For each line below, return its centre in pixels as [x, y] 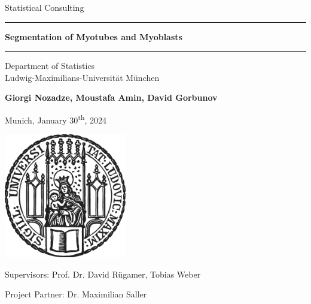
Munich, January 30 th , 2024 [56, 119]
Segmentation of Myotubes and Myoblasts [94, 36]
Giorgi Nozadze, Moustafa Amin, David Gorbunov [111, 97]
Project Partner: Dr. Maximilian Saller [76, 294]
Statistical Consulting [45, 7]
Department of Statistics [50, 66]
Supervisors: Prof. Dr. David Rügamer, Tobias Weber [103, 274]
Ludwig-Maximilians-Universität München [82, 77]
